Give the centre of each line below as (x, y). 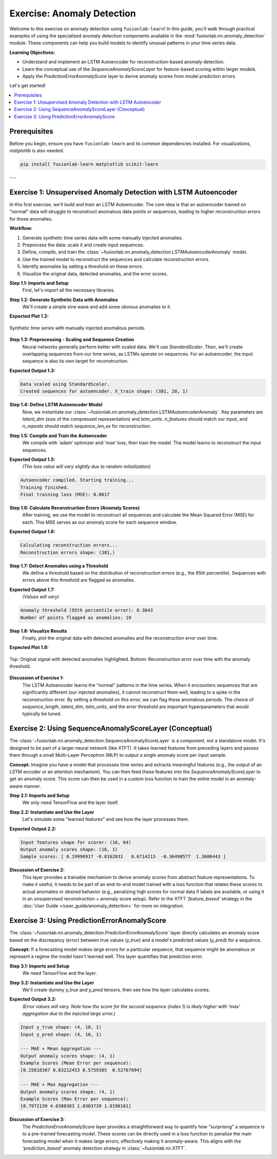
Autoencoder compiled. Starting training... (77, 480)
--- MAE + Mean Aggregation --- (61, 1049)
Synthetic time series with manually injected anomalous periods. (77, 328)
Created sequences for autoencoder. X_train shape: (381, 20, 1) (104, 391)
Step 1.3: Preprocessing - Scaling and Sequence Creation (72, 340)
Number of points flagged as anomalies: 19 (76, 617)
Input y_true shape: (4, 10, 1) (61, 1027)
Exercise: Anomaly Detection (73, 13)
